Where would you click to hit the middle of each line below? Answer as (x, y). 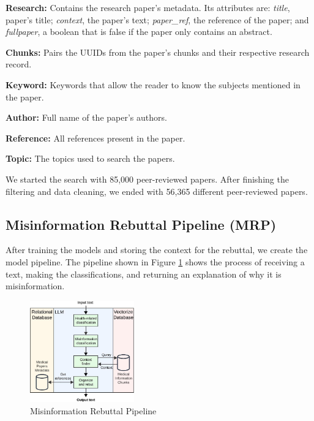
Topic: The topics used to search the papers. (90, 158)
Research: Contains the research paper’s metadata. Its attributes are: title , (148, 7)
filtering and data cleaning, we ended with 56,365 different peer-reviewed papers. (157, 191)
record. (19, 64)
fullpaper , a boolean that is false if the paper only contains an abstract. (139, 32)
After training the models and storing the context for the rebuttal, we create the (157, 250)
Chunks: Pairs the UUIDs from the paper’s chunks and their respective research (158, 52)
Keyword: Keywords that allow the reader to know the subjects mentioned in (153, 84)
